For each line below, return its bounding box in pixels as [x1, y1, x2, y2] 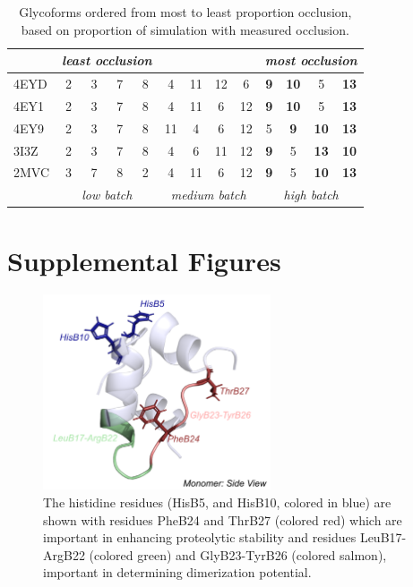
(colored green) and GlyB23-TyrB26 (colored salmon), [89, 545, 387, 564]
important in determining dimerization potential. [43, 563, 312, 582]
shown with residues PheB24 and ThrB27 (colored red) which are [43, 510, 402, 529]
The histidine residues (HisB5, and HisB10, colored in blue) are [43, 492, 391, 511]
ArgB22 [43, 545, 85, 564]
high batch [283, 185, 339, 204]
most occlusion [264, 51, 357, 70]
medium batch [170, 185, 246, 204]
